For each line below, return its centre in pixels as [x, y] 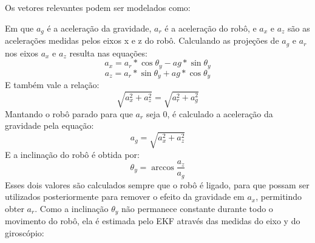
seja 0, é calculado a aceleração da [209, 113]
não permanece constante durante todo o [197, 208]
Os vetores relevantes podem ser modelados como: [98, 7]
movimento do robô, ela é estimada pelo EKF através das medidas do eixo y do [153, 221]
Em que [19, 28]
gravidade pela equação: [49, 125]
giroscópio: [25, 232]
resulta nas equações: [108, 53]
